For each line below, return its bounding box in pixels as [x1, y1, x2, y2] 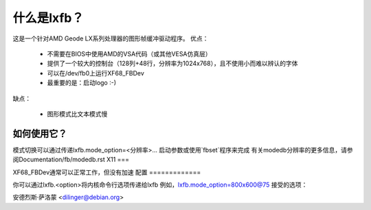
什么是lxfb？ [12, 10, 85, 25]
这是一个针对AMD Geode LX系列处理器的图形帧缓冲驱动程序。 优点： [12, 34, 209, 43]
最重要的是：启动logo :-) [47, 79, 117, 87]
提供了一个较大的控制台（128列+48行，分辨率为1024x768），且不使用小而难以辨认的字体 [47, 59, 298, 68]
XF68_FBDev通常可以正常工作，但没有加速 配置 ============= [12, 168, 201, 176]
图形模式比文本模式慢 [47, 110, 108, 118]
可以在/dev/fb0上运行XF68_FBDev [47, 69, 144, 77]
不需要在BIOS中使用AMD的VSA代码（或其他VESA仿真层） [47, 49, 212, 58]
